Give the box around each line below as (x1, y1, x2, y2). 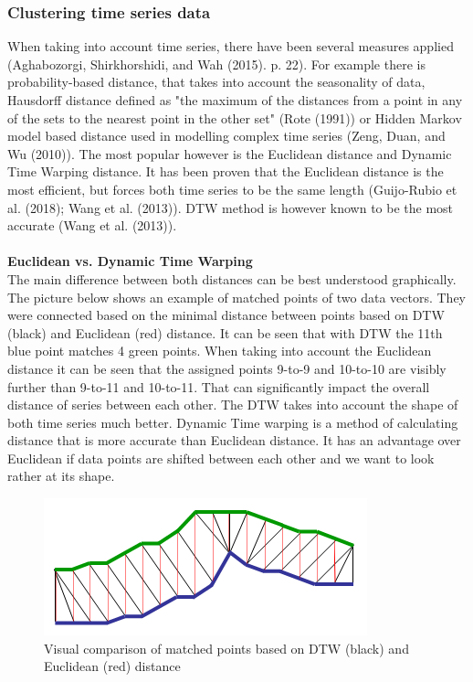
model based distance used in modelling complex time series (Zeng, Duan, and (7, 126, 446, 145)
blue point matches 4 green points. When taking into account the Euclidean (7, 341, 432, 360)
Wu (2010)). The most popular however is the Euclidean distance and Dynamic (7, 144, 452, 163)
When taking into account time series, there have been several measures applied (7, 37, 454, 56)
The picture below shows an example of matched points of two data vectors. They (7, 287, 466, 306)
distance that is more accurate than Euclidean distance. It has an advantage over (7, 431, 461, 450)
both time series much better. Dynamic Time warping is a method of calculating (7, 412, 458, 432)
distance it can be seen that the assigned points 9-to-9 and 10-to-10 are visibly (7, 358, 447, 378)
